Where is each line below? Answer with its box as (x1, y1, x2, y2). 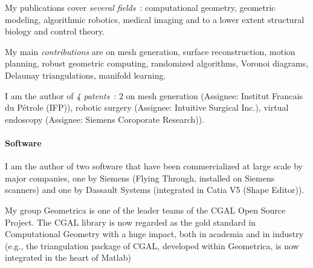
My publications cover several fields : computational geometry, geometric (5, 1, 276, 13)
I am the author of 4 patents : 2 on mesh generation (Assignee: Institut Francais (5, 89, 303, 102)
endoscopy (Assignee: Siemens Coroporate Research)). (5, 113, 205, 125)
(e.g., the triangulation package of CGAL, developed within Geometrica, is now (5, 239, 299, 252)
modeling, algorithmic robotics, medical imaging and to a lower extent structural (5, 13, 305, 25)
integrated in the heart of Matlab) (5, 251, 131, 264)
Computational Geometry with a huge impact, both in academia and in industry (5, 227, 304, 240)
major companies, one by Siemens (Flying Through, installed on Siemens (5, 171, 275, 184)
